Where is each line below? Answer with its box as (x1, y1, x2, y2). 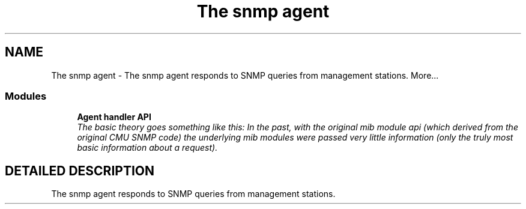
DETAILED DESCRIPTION (5, 163, 155, 178)
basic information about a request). (77, 142, 218, 153)
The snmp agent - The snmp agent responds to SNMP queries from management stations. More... (51, 70, 439, 80)
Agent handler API (77, 112, 151, 123)
